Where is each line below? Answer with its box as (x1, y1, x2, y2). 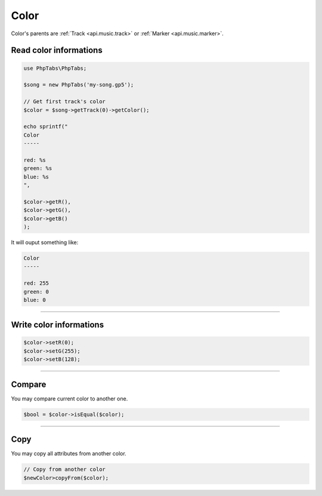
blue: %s (23, 173, 49, 180)
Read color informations (11, 45, 103, 56)
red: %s (23, 156, 46, 164)
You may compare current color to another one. (11, 395, 128, 402)
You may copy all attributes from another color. (11, 450, 126, 457)
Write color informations (11, 320, 104, 330)
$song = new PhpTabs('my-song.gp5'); (23, 81, 134, 88)
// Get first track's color (23, 98, 106, 105)
